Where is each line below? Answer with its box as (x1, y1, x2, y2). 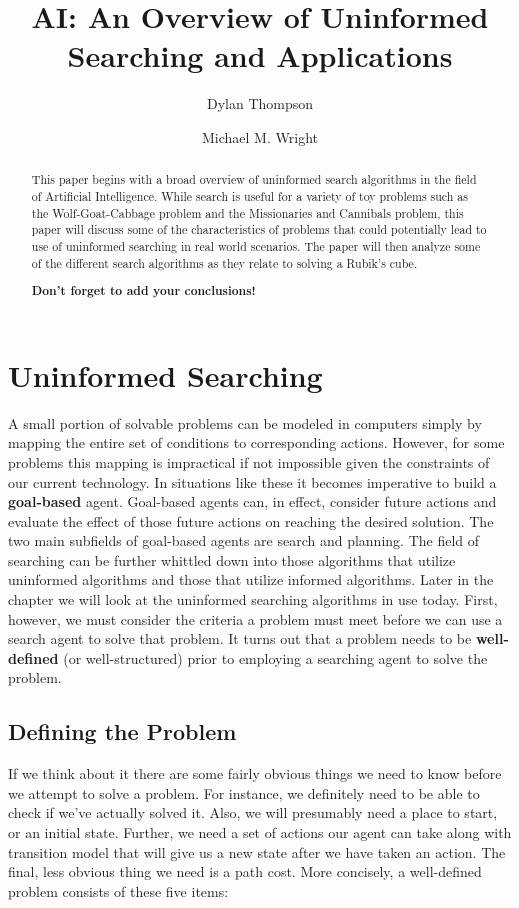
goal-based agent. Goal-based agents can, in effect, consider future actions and (8, 491, 497, 512)
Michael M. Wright (202, 126, 318, 147)
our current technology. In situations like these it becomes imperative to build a (8, 471, 497, 492)
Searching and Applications (67, 35, 453, 76)
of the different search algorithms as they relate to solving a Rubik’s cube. (31, 254, 418, 271)
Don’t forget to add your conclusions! (31, 282, 256, 300)
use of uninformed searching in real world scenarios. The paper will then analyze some (31, 237, 481, 254)
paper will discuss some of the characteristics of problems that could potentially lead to (31, 221, 487, 238)
